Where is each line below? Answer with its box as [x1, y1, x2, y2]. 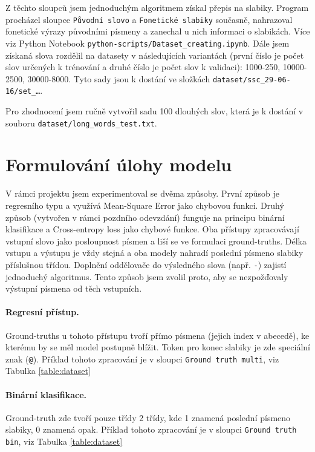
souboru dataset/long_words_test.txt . [5, 116, 157, 129]
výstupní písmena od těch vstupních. [5, 282, 142, 295]
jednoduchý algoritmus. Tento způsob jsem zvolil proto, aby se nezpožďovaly [5, 270, 288, 283]
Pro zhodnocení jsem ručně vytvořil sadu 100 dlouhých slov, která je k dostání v [5, 105, 304, 117]
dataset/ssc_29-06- [212, 75, 291, 84]
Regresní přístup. [5, 306, 79, 318]
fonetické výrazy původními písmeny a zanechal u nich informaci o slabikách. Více [5, 25, 310, 38]
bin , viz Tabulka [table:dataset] [5, 435, 123, 448]
